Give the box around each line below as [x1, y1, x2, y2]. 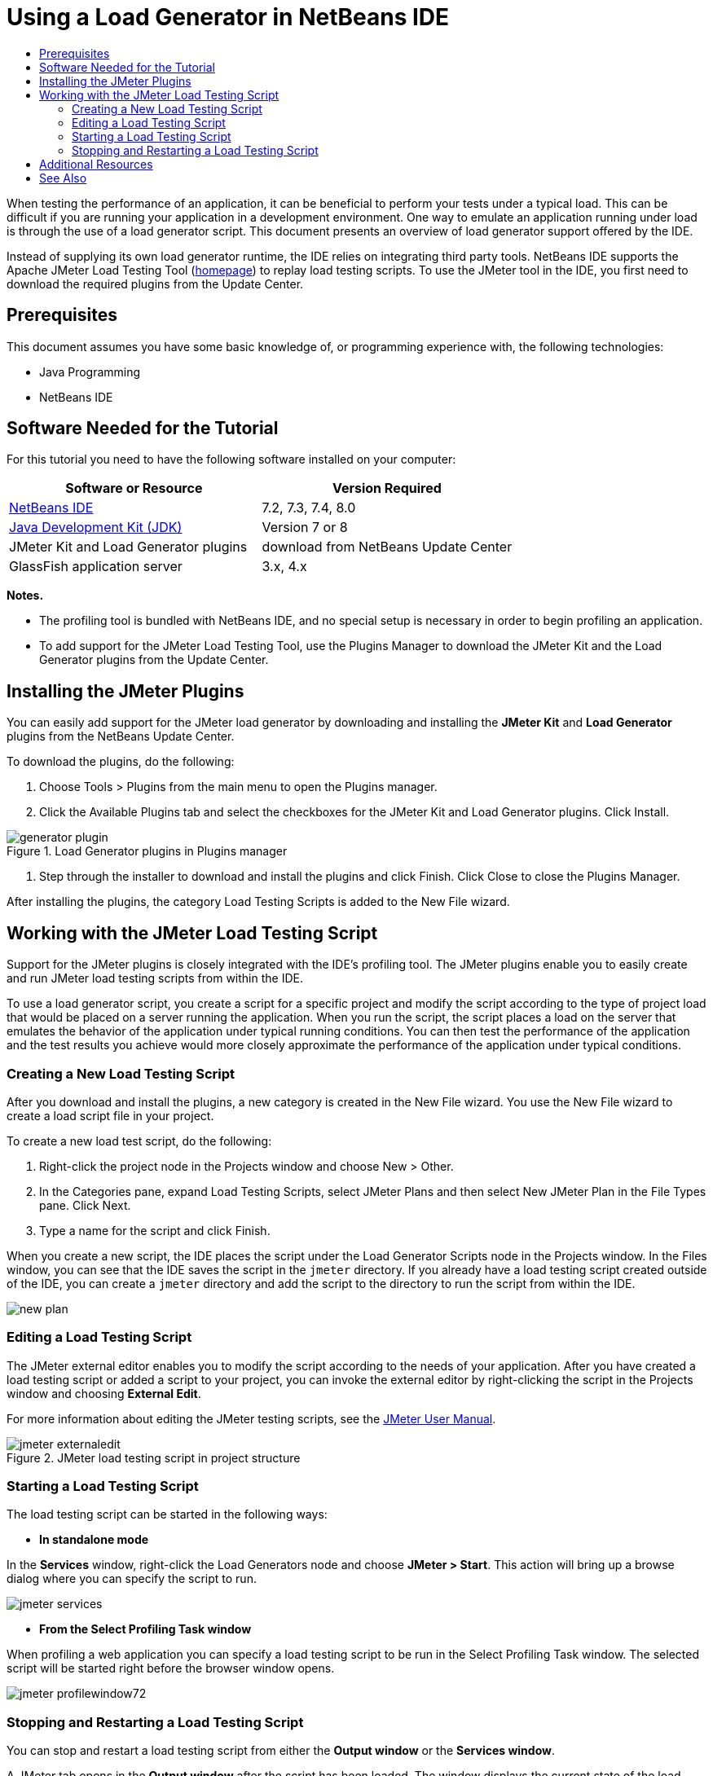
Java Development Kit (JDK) [9, 519, 183, 536]
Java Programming [39, 364, 141, 379]
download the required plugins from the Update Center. [7, 276, 304, 291]
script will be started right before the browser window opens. [7, 1661, 335, 1676]
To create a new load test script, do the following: [7, 1133, 272, 1148]
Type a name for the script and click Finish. [39, 1223, 271, 1237]
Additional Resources [39, 156, 153, 171]
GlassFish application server [9, 558, 183, 575]
